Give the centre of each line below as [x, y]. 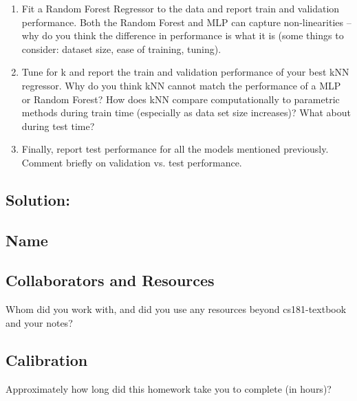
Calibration [47, 359]
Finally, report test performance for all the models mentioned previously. [175, 149]
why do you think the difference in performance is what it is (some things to [183, 35]
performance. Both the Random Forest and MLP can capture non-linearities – [186, 22]
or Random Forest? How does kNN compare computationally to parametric [181, 99]
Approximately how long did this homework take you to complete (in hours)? [169, 388]
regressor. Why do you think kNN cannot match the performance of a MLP [181, 85]
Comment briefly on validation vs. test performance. [132, 162]
